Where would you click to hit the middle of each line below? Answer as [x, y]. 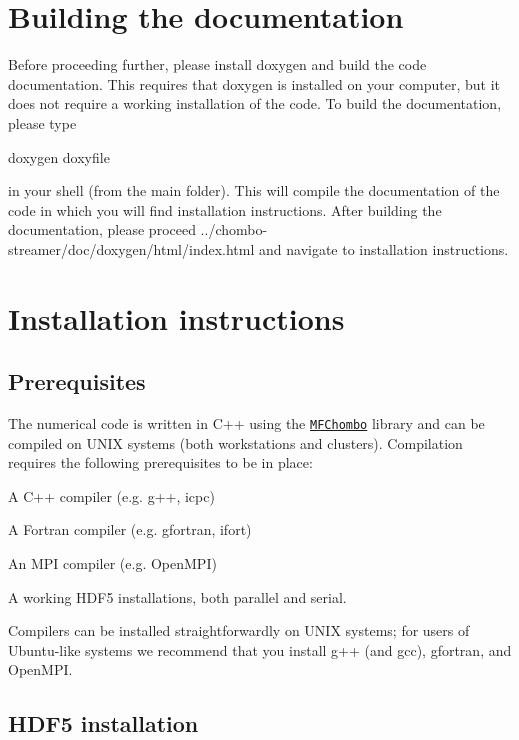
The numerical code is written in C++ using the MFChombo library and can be [246, 423]
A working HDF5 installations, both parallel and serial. [177, 596]
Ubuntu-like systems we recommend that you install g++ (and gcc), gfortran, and [260, 649]
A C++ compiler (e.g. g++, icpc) [111, 495]
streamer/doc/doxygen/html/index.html [131, 248]
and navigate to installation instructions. [384, 248]
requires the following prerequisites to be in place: [160, 462]
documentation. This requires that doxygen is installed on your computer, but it [254, 83]
